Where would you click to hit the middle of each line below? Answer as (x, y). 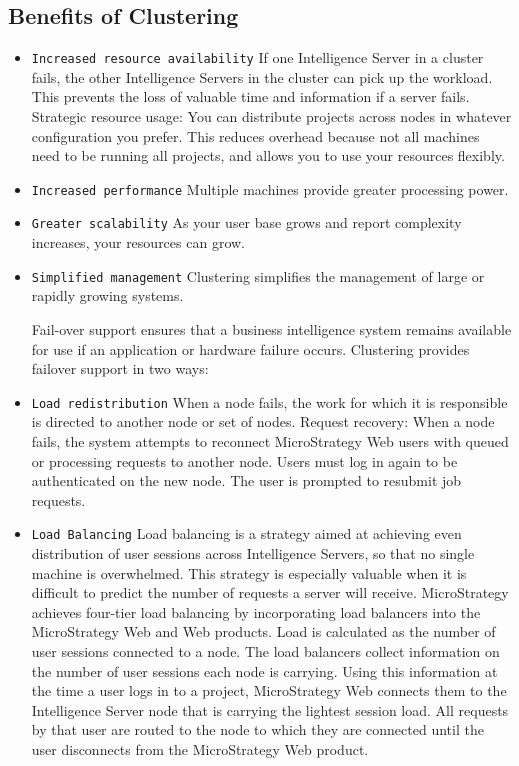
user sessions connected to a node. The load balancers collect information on (265, 651)
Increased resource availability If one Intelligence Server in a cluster (257, 57)
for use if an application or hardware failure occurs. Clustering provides (250, 348)
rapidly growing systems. (107, 295)
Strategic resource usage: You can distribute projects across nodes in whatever (271, 116)
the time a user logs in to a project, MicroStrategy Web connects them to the (269, 690)
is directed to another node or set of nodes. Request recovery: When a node (263, 421)
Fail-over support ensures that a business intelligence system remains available (271, 328)
